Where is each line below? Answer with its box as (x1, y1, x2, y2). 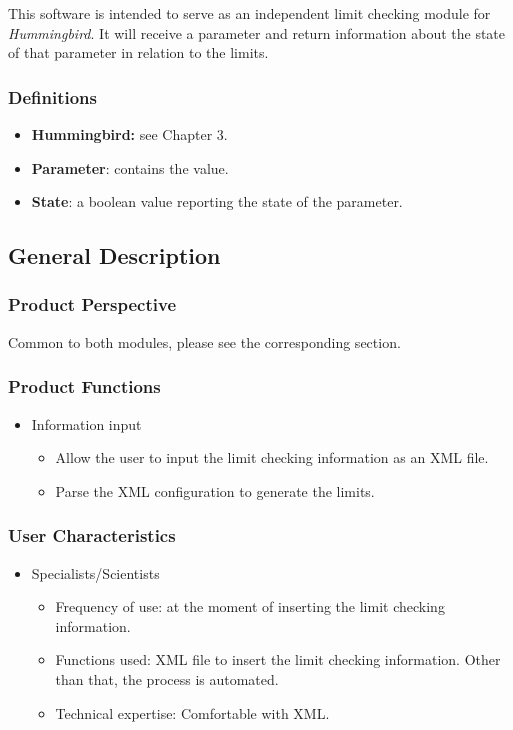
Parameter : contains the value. (31, 157, 229, 178)
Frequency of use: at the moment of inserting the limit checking (55, 596, 445, 617)
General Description (8, 240, 221, 271)
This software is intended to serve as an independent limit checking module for (8, 3, 491, 23)
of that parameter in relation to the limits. (8, 42, 269, 63)
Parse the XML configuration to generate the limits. (55, 480, 375, 501)
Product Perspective (8, 292, 177, 317)
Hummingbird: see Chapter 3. (31, 124, 228, 144)
